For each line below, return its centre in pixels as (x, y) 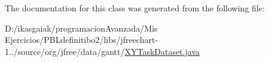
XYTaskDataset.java (162, 51)
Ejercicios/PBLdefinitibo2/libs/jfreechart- (82, 40)
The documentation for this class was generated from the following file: (135, 8)
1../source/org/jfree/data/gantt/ (65, 51)
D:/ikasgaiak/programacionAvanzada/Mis (81, 28)
